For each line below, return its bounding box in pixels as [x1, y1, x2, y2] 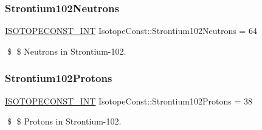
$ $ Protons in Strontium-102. [7, 115, 122, 128]
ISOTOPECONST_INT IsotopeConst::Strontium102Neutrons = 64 [5, 24, 257, 37]
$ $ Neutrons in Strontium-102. [7, 44, 126, 57]
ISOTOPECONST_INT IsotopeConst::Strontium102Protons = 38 [5, 94, 252, 107]
